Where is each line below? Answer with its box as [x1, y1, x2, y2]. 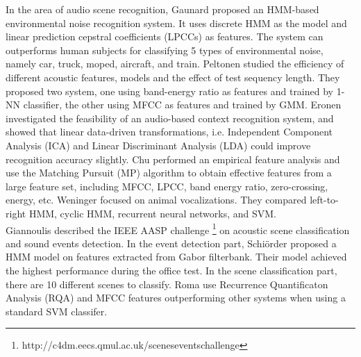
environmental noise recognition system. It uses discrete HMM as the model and [6, 15, 347, 30]
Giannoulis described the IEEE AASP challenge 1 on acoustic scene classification [6, 220, 350, 237]
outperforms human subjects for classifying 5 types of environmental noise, [6, 42, 324, 57]
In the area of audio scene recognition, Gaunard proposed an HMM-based [6, 2, 319, 16]
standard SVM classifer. [6, 304, 108, 318]
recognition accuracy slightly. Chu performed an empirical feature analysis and [6, 151, 340, 166]
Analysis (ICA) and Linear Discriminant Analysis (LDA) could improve [6, 138, 311, 152]
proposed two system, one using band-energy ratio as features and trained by [6, 83, 333, 98]
